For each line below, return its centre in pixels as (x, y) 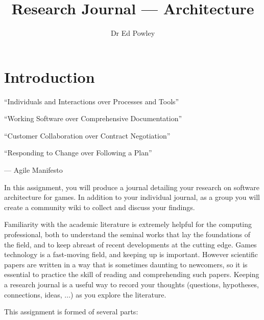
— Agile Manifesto (33, 170)
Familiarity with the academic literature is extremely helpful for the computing (128, 224)
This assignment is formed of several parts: (71, 312)
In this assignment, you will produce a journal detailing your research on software (132, 187)
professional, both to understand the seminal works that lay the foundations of (127, 234)
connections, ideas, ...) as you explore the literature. (85, 294)
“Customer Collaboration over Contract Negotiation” (87, 135)
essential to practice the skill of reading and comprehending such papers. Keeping (132, 274)
